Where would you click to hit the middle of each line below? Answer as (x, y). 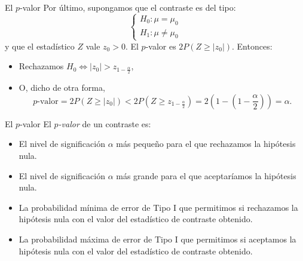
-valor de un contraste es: (105, 123)
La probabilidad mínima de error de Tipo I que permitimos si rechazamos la (158, 207)
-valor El (36, 123)
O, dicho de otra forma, (62, 87)
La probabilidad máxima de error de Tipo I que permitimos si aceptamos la (157, 239)
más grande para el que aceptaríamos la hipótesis (206, 175)
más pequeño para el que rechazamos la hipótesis (206, 144)
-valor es (161, 46)
